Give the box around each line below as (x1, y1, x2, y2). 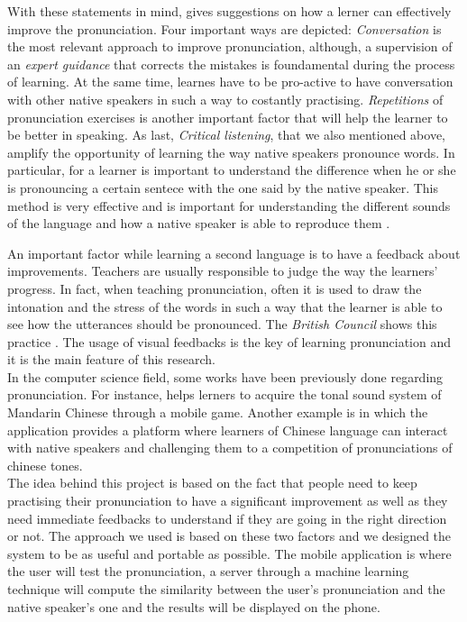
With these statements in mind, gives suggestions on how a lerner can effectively (7, 2, 452, 20)
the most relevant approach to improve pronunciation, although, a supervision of (7, 37, 453, 56)
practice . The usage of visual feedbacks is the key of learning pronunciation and (7, 332, 451, 351)
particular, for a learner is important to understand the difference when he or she (7, 160, 456, 179)
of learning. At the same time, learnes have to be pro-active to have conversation (7, 72, 453, 91)
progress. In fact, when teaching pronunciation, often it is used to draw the (7, 279, 422, 297)
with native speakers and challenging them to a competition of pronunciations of (7, 438, 453, 457)
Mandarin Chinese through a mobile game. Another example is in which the (7, 403, 428, 422)
